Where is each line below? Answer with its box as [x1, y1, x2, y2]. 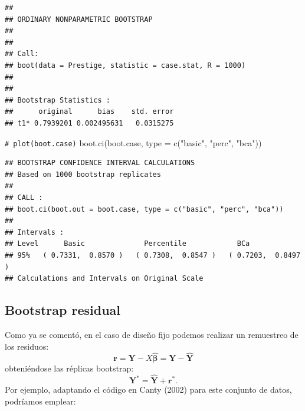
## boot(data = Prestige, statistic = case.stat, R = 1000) [5, 61, 246, 70]
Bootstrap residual [5, 301, 120, 319]
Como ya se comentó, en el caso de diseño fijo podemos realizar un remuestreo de [5, 328, 299, 340]
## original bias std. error [5, 107, 174, 116]
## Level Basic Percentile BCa [5, 239, 250, 248]
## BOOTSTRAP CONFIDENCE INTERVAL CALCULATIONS [5, 159, 195, 167]
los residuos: [5, 340, 49, 352]
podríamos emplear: [5, 394, 76, 407]
